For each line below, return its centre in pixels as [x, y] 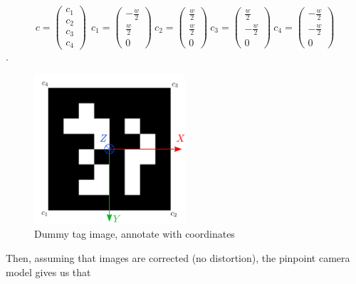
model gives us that [48, 272]
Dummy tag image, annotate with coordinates [135, 234]
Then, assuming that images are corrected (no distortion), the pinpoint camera [178, 257]
